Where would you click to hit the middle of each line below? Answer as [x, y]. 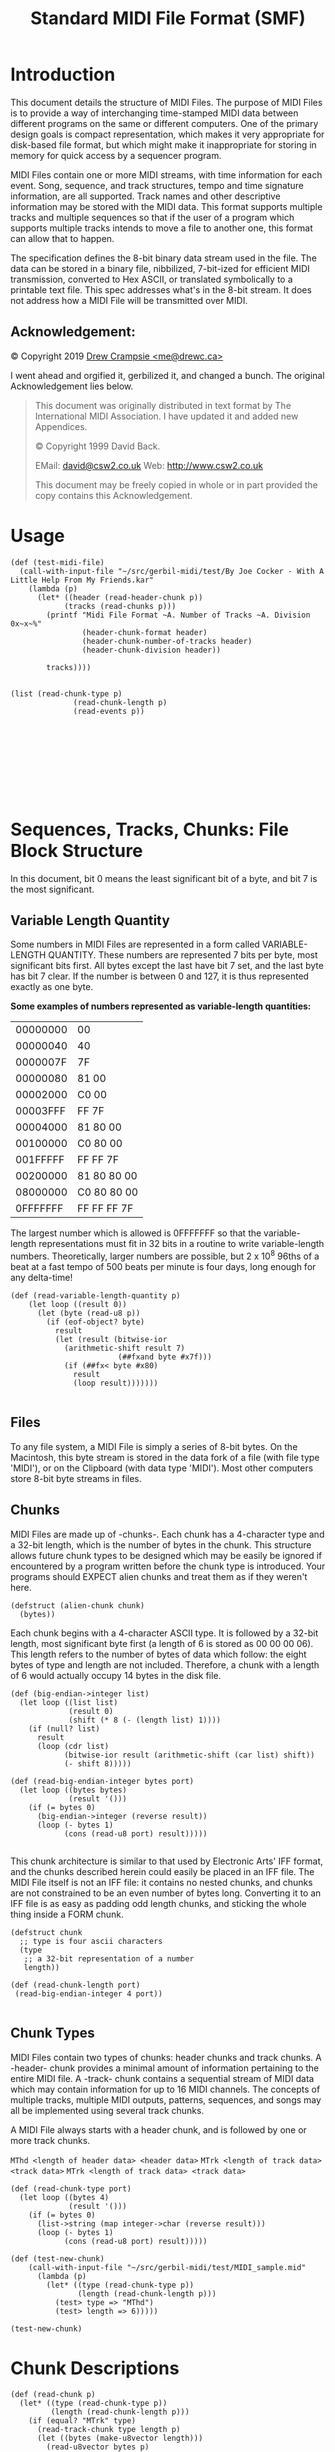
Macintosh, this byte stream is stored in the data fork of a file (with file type [165, 1457]
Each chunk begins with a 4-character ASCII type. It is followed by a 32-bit [164, 1633]
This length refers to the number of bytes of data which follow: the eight [158, 1654]
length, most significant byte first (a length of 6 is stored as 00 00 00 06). [162, 1643]
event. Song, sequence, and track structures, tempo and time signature [157, 185]
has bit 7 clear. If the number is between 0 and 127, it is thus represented [160, 976]
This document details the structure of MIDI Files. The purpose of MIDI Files [166, 102]
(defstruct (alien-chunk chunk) [77, 1605]
